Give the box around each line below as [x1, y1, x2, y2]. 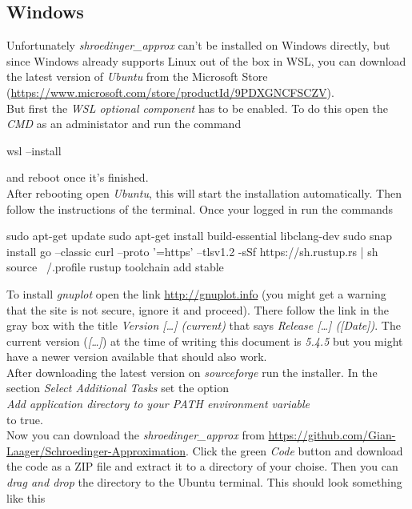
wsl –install [6, 142, 62, 158]
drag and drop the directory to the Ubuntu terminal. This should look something [6, 474, 402, 491]
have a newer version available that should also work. [6, 348, 267, 365]
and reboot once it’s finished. [6, 169, 149, 186]
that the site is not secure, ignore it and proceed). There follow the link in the [6, 301, 389, 318]
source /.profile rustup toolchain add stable [6, 259, 224, 275]
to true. [6, 411, 43, 427]
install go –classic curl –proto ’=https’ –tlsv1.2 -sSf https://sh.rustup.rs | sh [6, 242, 378, 259]
